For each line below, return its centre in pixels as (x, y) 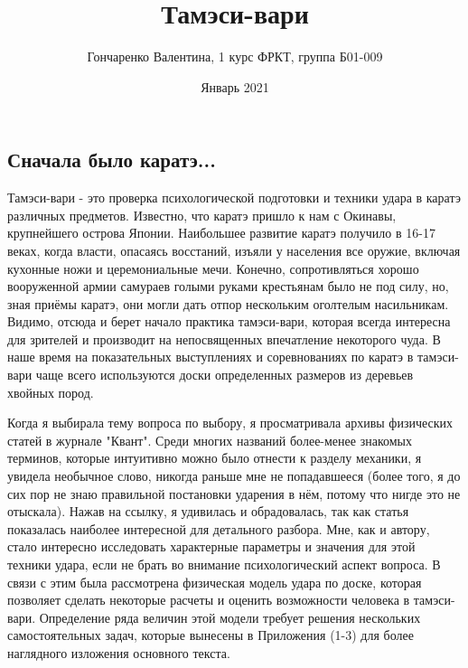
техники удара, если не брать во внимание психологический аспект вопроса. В (224, 564)
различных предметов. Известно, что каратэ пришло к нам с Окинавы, (202, 215)
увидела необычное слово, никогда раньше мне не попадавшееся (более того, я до (234, 476)
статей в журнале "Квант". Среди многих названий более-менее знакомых (210, 440)
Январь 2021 (235, 86)
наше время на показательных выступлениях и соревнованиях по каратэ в (211, 357)
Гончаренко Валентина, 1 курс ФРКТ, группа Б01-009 (235, 56)
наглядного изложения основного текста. (119, 652)
